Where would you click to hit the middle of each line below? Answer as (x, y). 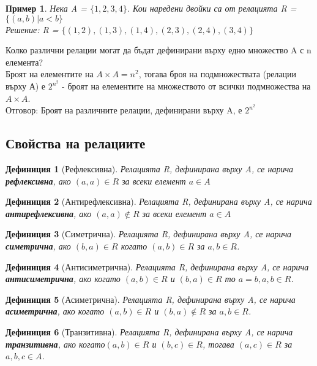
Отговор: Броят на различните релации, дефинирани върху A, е (124, 110)
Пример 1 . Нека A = (46, 8)
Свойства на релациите (76, 143)
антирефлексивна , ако (49, 213)
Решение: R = (32, 29)
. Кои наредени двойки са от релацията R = (212, 8)
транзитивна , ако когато (55, 344)
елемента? (24, 62)
